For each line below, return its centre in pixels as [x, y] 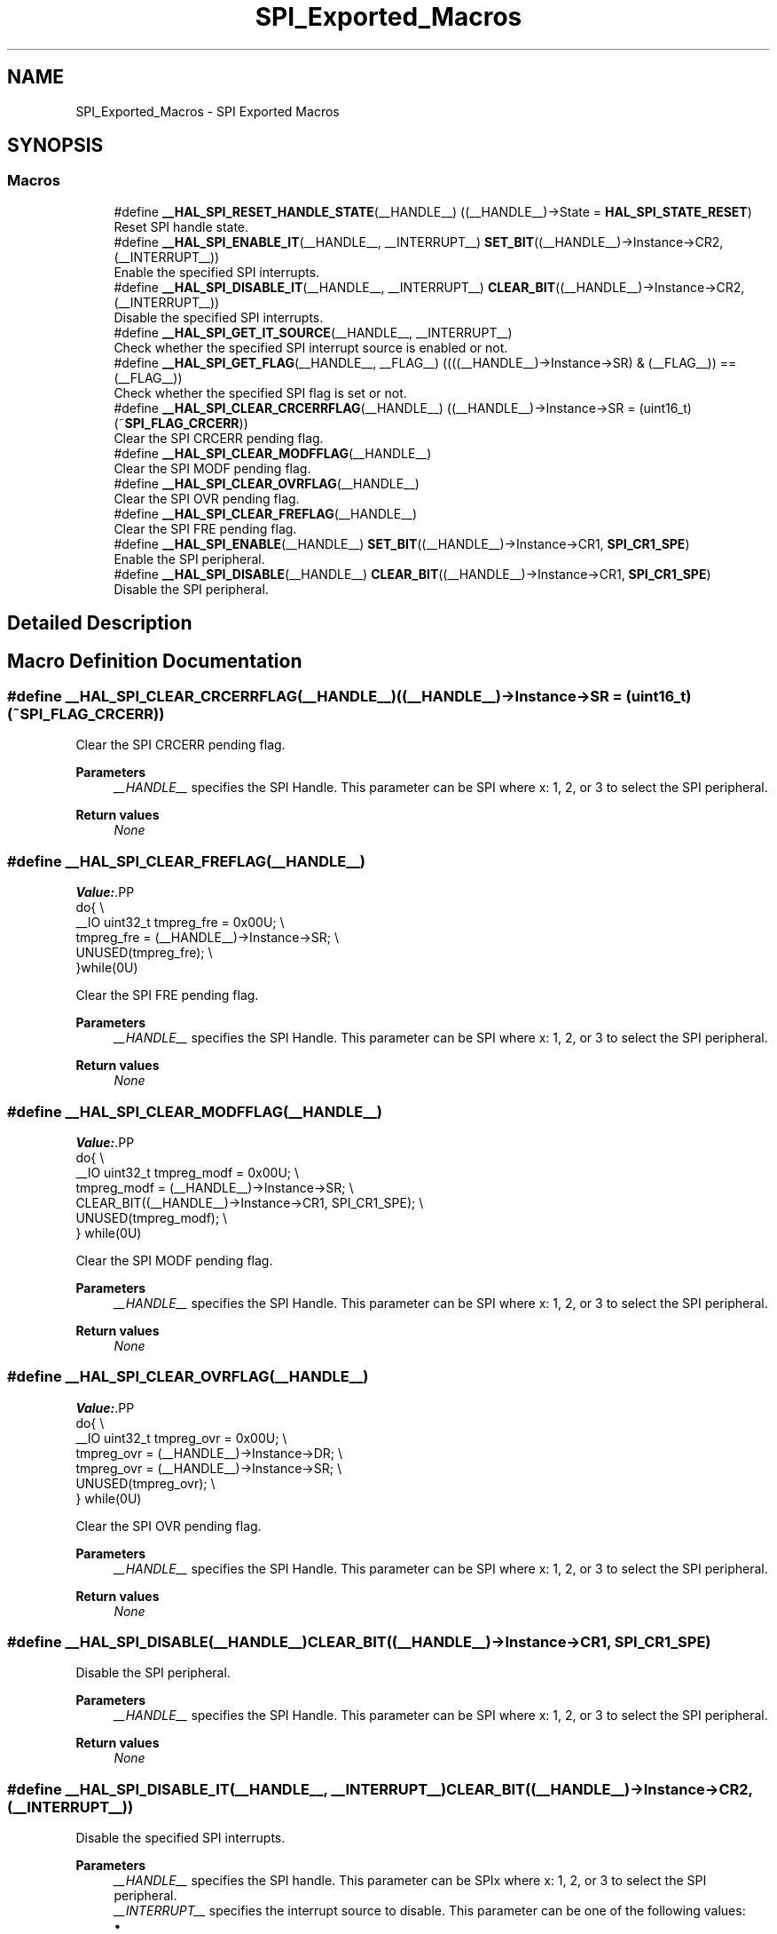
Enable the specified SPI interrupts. [217, 272]
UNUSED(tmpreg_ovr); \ [145, 1483]
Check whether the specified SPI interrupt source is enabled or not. [311, 347]
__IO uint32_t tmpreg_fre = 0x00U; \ [180, 923]
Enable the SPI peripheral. [189, 559]
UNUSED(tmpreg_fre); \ [144, 953]
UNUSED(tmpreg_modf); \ [152, 1217]
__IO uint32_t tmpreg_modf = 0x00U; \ [188, 1172]
